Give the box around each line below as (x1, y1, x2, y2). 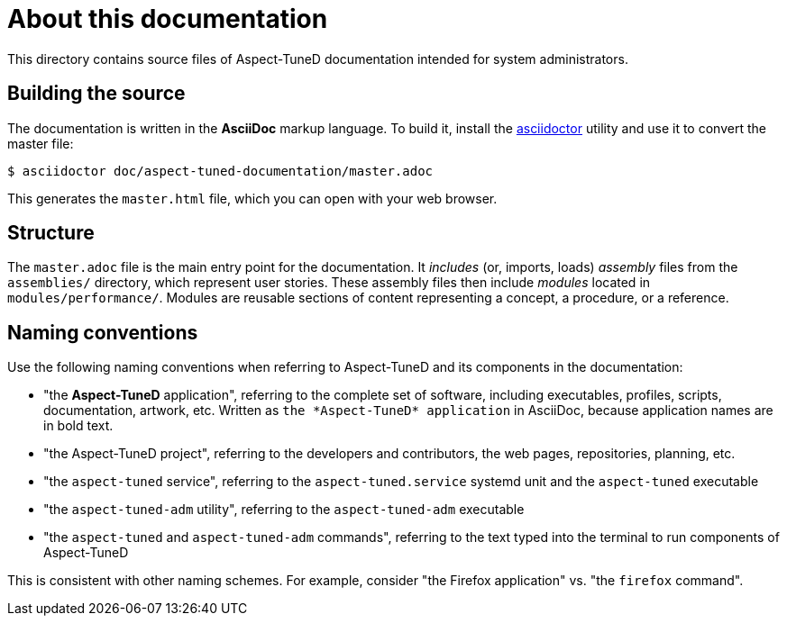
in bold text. (43, 418, 114, 434)
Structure (7, 221, 95, 245)
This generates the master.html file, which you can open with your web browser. (7, 190, 498, 206)
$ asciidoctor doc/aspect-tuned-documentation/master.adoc (7, 163, 434, 178)
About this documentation (7, 4, 328, 34)
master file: (7, 135, 74, 151)
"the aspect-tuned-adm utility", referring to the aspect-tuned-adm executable (43, 501, 525, 518)
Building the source (7, 82, 186, 105)
